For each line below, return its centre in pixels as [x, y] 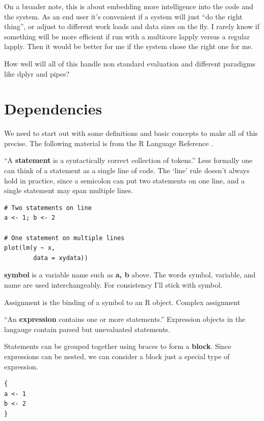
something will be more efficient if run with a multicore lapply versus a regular [127, 36]
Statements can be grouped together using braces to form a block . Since [118, 346]
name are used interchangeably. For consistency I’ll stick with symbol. [113, 285]
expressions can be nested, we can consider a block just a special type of [117, 356]
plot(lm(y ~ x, [30, 248]
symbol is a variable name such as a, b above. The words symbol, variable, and [130, 275]
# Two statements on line [48, 208]
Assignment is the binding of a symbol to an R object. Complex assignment [122, 302]
